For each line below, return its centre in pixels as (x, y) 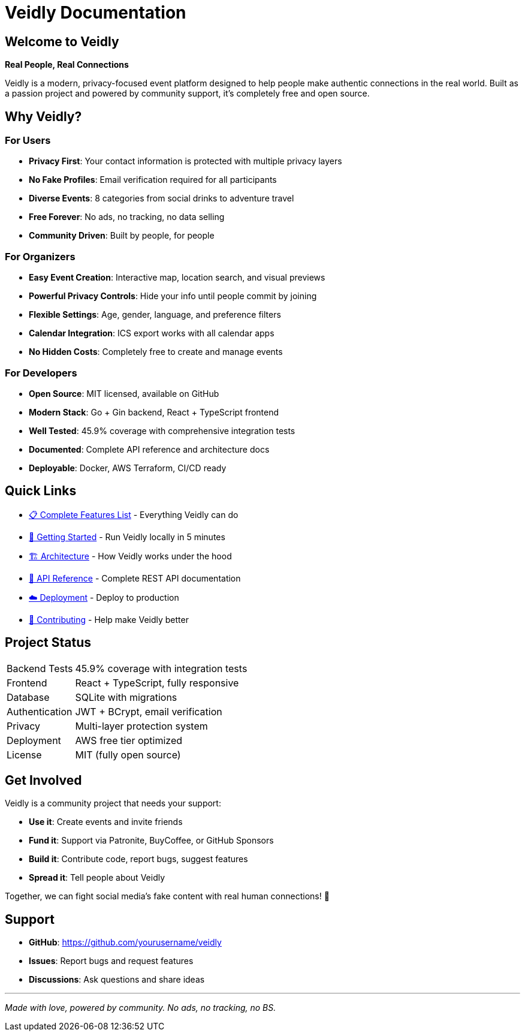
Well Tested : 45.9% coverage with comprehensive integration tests (162, 430)
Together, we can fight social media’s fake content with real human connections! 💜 (167, 896)
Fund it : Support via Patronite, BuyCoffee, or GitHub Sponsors (151, 841)
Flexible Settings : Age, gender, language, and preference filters (155, 315)
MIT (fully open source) (128, 755)
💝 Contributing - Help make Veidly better (109, 619)
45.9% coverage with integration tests (161, 668)
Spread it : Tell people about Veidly (97, 878)
